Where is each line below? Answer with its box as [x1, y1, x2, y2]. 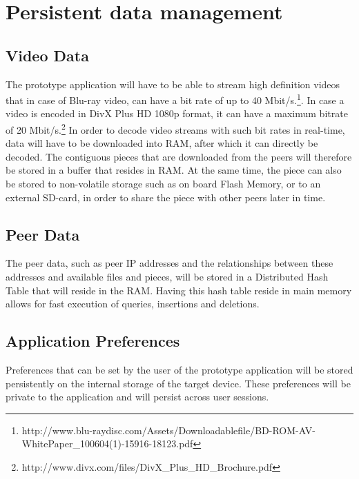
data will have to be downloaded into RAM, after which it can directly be [6, 136, 318, 150]
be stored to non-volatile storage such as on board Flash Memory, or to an [6, 176, 321, 191]
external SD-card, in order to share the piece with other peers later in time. [6, 190, 326, 204]
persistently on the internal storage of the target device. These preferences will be [6, 376, 351, 390]
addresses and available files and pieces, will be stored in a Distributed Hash [6, 269, 329, 284]
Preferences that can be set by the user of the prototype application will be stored [6, 363, 353, 377]
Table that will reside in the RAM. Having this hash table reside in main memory [6, 283, 352, 297]
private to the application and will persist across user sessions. [6, 389, 269, 404]
